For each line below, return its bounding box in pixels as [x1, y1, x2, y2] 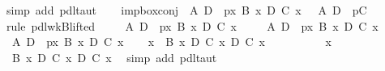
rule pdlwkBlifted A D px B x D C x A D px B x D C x [6, 17, 379, 34]
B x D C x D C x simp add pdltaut [11, 48, 217, 65]
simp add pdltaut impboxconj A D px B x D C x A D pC [6, 2, 367, 18]
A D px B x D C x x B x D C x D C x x [11, 33, 332, 50]
